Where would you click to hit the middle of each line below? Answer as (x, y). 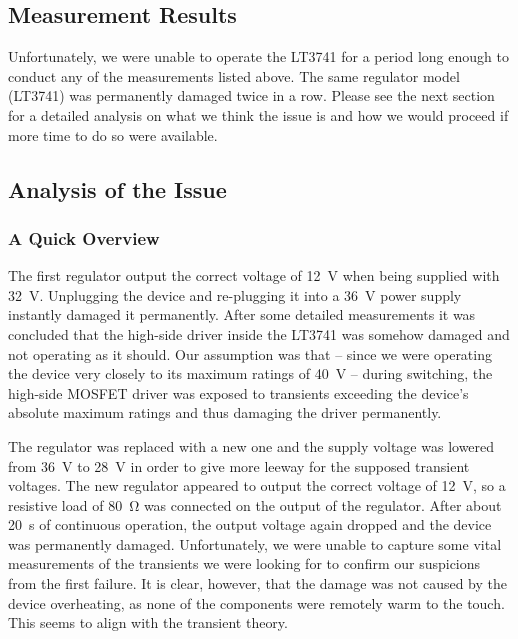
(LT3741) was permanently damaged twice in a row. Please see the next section (251, 95)
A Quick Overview (84, 237)
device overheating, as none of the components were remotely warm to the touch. (256, 602)
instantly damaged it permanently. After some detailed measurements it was (242, 314)
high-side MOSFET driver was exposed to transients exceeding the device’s (238, 392)
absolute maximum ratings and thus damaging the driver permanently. (225, 412)
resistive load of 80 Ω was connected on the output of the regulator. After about (255, 504)
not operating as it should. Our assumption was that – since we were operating (250, 353)
